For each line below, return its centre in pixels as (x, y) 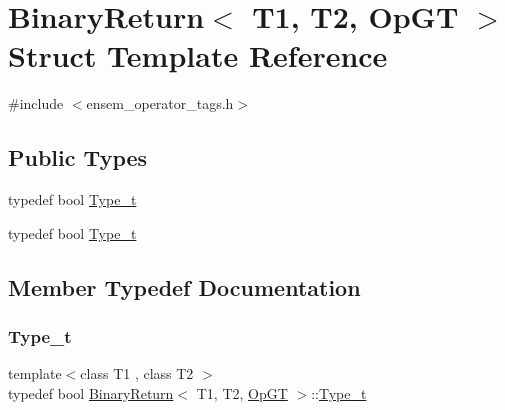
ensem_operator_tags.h (160, 103)
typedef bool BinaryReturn (91, 392)
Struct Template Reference (198, 55)
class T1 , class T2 (137, 373)
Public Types (78, 157)
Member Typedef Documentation (184, 286)
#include (36, 103)
